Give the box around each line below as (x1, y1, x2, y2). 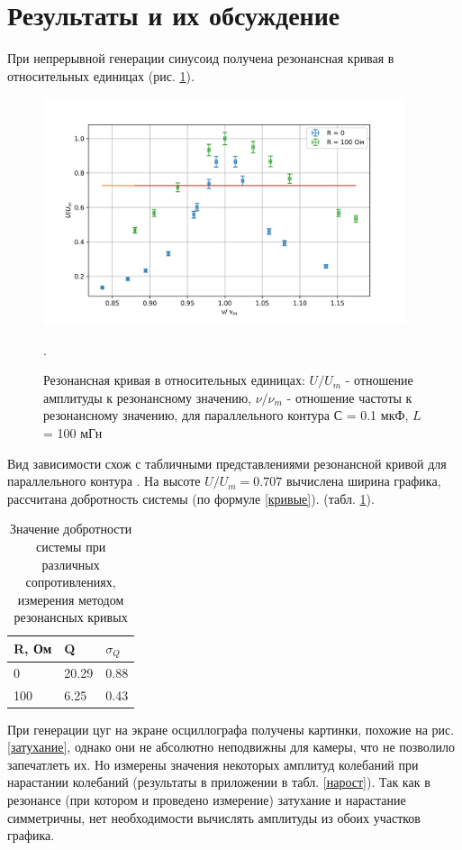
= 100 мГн (43, 424, 103, 443)
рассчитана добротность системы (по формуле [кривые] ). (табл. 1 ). (7, 489, 375, 507)
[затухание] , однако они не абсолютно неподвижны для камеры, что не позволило (7, 737, 456, 756)
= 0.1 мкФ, (346, 406, 409, 425)
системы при (35, 536, 106, 555)
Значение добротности (10, 519, 132, 538)
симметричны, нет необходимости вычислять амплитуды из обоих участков (7, 808, 421, 827)
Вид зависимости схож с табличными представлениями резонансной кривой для (7, 453, 447, 472)
